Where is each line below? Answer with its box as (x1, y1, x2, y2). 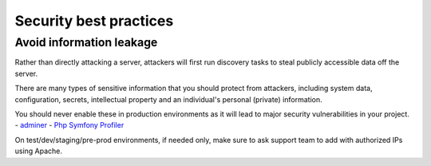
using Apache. (14, 146, 63, 156)
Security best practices (14, 12, 174, 30)
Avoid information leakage (14, 35, 158, 49)
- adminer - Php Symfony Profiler (14, 121, 125, 130)
